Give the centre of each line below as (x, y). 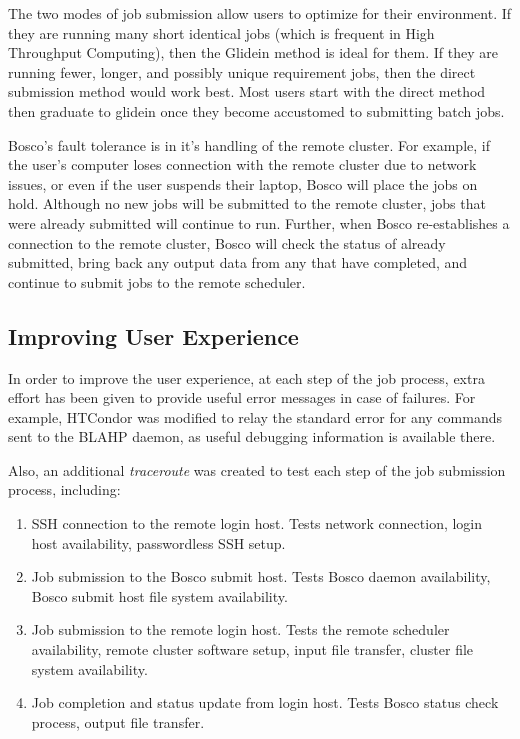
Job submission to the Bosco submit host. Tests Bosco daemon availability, (261, 576)
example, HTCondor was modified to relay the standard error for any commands (255, 416)
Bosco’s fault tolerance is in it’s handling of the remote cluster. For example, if (249, 144)
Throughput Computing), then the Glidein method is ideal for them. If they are (253, 52)
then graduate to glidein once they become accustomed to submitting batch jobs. (256, 110)
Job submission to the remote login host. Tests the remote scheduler (240, 629)
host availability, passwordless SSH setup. (158, 542)
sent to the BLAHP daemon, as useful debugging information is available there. (252, 436)
